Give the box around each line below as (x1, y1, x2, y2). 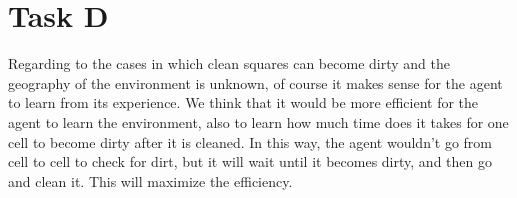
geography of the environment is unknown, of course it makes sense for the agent (8, 72, 503, 93)
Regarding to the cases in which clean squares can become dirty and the (8, 53, 450, 74)
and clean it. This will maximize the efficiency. (8, 170, 293, 191)
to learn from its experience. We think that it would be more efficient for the (8, 92, 479, 113)
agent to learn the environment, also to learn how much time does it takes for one (8, 111, 509, 132)
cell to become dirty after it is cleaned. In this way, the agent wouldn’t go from (8, 131, 493, 152)
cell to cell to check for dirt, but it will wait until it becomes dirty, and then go (8, 151, 492, 172)
